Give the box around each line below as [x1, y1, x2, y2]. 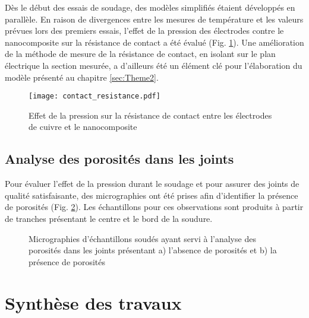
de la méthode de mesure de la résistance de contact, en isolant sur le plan [5, 47, 276, 60]
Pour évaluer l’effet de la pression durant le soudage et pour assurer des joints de [5, 177, 299, 190]
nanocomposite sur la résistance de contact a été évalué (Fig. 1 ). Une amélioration [5, 36, 304, 48]
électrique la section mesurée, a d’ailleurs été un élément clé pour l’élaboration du [5, 59, 302, 71]
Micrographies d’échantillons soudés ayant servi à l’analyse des [29, 232, 256, 244]
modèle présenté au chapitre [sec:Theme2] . [5, 71, 159, 83]
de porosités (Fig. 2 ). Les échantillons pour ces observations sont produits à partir [5, 201, 304, 213]
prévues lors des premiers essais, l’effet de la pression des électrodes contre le [5, 24, 284, 37]
